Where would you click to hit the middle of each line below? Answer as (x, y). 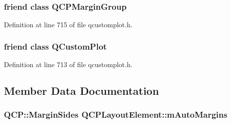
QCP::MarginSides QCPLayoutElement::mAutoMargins (116, 114)
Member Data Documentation (82, 91)
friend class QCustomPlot (56, 46)
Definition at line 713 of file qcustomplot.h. (68, 64)
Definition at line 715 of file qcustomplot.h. (68, 25)
